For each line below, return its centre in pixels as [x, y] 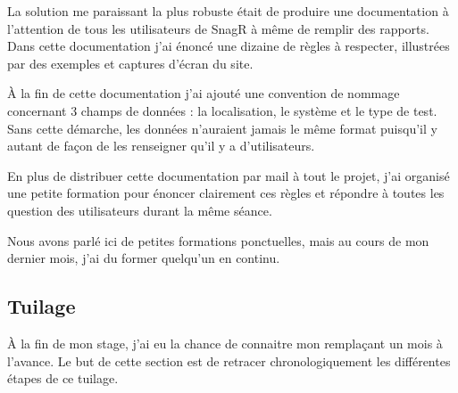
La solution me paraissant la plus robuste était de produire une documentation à [228, 11]
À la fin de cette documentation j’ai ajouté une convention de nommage [204, 93]
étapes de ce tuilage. [63, 378]
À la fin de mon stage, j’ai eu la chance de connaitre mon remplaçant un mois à [225, 343]
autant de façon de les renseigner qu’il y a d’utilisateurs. [161, 146]
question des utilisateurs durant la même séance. [140, 210]
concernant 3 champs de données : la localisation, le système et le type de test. [222, 110]
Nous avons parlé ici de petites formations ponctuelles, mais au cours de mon [218, 240]
